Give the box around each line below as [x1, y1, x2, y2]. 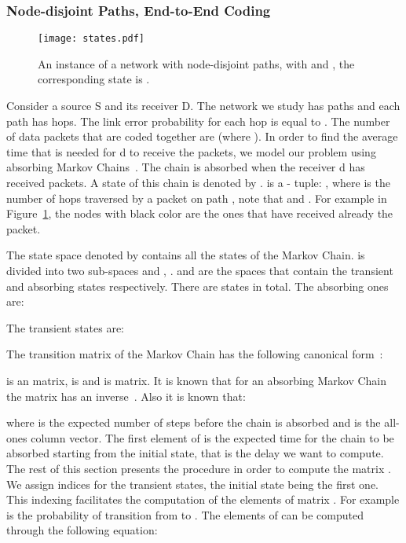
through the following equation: [6, 522, 158, 538]
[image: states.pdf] [38, 33, 145, 45]
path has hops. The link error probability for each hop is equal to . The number [6, 112, 390, 129]
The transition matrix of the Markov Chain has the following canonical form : [6, 346, 383, 362]
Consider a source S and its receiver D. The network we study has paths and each [6, 97, 401, 114]
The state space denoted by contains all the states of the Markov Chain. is [6, 247, 365, 263]
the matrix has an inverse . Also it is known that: [6, 387, 246, 404]
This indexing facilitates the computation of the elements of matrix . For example [6, 491, 400, 508]
